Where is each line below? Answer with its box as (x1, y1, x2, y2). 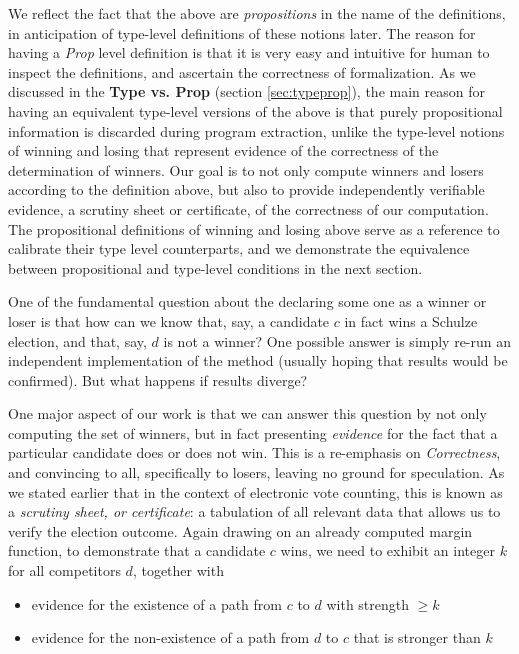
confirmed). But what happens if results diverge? (8, 369, 308, 390)
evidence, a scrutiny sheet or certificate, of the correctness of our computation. (8, 198, 489, 219)
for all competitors (8, 560, 121, 581)
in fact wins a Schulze (344, 310, 478, 331)
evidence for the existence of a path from (31, 593, 282, 614)
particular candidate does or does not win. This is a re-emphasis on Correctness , (8, 442, 501, 463)
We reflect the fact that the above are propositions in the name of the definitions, (8, 3, 506, 23)
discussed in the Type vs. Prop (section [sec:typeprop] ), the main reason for (8, 81, 485, 102)
